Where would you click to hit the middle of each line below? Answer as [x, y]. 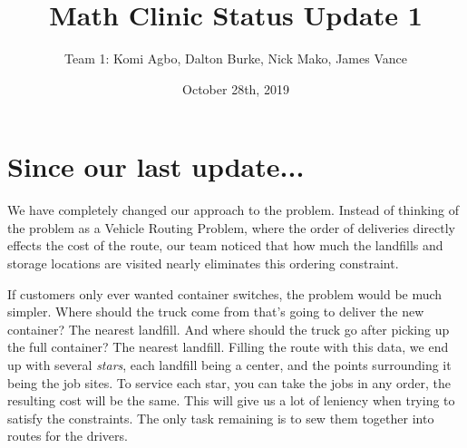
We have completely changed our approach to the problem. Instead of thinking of [233, 210]
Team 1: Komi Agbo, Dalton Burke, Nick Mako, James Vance [236, 58]
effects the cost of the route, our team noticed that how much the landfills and [225, 245]
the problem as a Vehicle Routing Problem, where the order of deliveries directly [231, 227]
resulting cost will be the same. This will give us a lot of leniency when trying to [231, 400]
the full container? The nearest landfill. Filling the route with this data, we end [228, 347]
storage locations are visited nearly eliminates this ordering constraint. [203, 263]
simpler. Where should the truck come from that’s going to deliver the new [216, 312]
